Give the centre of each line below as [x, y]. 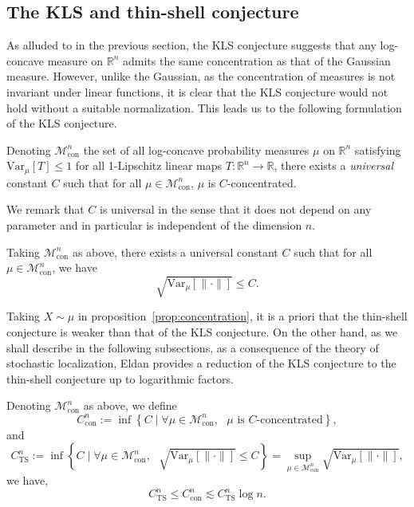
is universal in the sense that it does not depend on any [236, 209]
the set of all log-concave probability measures [196, 149]
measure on [75, 60]
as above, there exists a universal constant [175, 252]
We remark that [45, 209]
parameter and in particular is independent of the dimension [154, 225]
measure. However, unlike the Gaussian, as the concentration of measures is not [201, 76]
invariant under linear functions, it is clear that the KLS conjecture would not [197, 91]
